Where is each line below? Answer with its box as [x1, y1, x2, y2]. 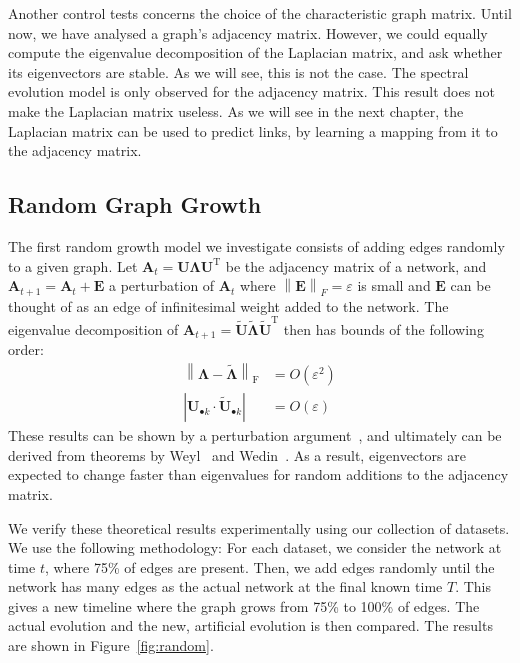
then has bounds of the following [283, 318, 484, 339]
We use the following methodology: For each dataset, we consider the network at [8, 537, 502, 558]
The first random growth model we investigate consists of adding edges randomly [8, 235, 505, 256]
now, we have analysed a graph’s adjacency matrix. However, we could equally [8, 22, 488, 43]
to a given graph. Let [8, 255, 138, 276]
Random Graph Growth [8, 189, 262, 220]
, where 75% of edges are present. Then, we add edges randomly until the [44, 556, 495, 577]
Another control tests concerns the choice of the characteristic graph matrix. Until [8, 3, 512, 23]
